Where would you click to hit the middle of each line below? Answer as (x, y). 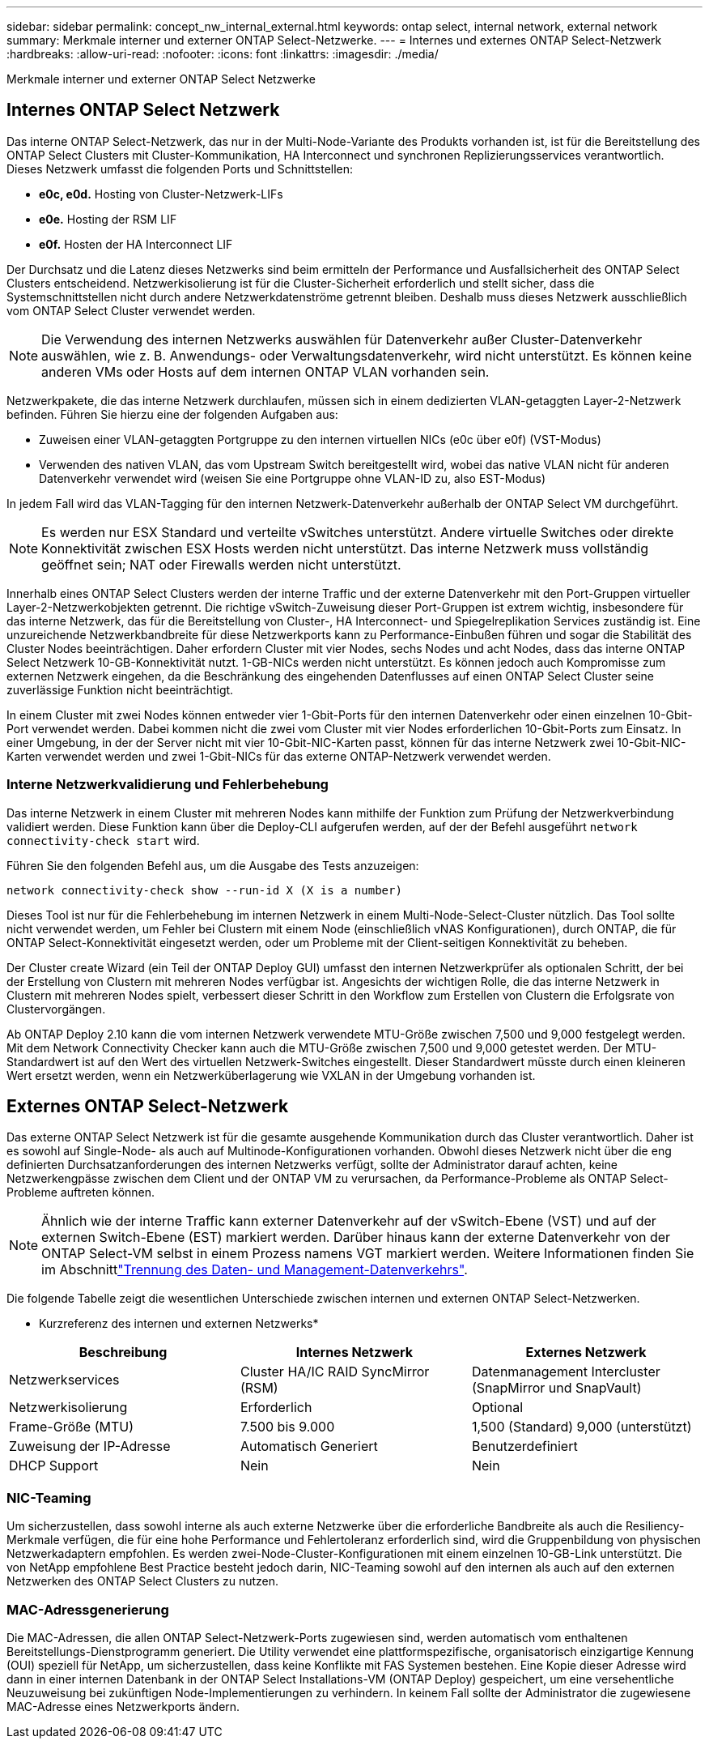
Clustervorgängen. (56, 1009)
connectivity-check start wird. (103, 840)
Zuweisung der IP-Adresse (90, 1446)
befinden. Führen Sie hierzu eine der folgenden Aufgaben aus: (172, 414)
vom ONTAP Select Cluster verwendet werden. (131, 310)
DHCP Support (54, 1466)
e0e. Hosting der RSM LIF (108, 219)
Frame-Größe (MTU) (72, 1427)
